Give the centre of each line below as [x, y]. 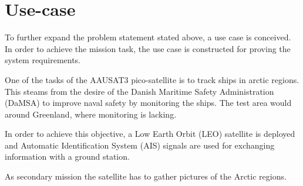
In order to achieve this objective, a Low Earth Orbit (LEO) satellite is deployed [150, 134]
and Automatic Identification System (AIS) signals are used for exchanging [140, 145]
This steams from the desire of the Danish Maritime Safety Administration [139, 91]
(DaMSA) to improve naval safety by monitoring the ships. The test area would [148, 103]
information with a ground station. [67, 156]
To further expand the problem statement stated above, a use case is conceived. [148, 37]
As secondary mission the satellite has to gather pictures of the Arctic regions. [146, 176]
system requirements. [43, 60]
